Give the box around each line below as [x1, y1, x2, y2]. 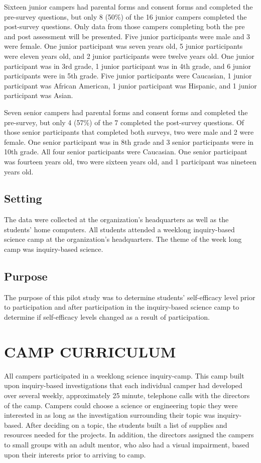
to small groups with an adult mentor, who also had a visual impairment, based [4, 439, 249, 449]
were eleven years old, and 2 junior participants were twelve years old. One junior [4, 50, 254, 61]
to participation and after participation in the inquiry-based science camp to [4, 302, 239, 312]
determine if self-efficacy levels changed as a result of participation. [4, 312, 210, 322]
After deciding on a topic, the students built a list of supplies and [25, 419, 227, 430]
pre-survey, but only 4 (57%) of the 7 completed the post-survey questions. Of [4, 117, 244, 127]
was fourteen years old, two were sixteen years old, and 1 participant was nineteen [4, 156, 256, 166]
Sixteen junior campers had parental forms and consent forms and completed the [4, 2, 253, 12]
